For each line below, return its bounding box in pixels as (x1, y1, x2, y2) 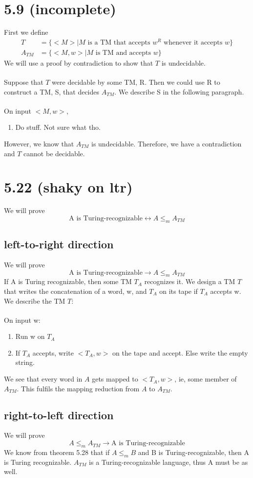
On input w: (4, 314, 41, 325)
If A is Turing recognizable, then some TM (4, 276, 132, 287)
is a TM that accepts (87, 39, 150, 46)
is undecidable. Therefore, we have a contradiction (91, 139, 242, 149)
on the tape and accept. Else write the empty (112, 347, 248, 358)
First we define (4, 27, 48, 37)
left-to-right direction (4, 237, 114, 252)
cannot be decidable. (23, 148, 85, 158)
